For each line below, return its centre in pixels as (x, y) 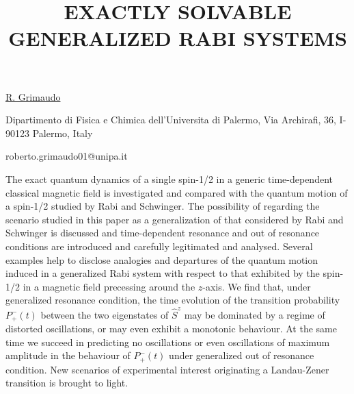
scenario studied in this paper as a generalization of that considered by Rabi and (175, 219)
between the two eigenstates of (105, 314)
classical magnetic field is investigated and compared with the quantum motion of (177, 192)
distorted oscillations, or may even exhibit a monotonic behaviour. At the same (171, 329)
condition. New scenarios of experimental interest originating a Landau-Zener (167, 369)
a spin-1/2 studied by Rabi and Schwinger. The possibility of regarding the (163, 206)
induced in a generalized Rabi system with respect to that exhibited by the (163, 273)
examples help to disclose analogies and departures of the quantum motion (162, 259)
